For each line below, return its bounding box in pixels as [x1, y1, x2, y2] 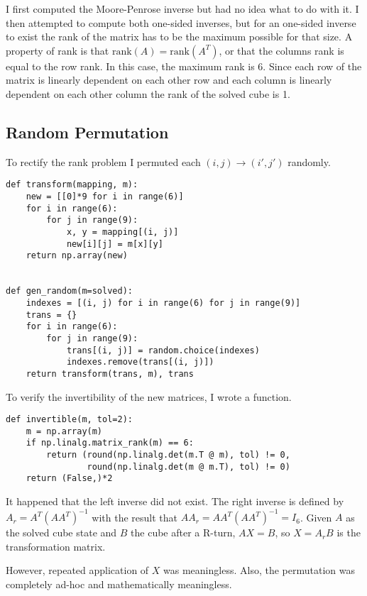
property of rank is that [6, 43, 109, 57]
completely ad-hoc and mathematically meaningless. [6, 576, 232, 591]
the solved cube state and [6, 525, 117, 540]
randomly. [287, 154, 331, 169]
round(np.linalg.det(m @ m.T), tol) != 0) [87, 461, 290, 472]
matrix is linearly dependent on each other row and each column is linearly [6, 72, 332, 87]
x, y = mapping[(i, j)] [66, 226, 179, 237]
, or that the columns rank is [219, 43, 344, 57]
